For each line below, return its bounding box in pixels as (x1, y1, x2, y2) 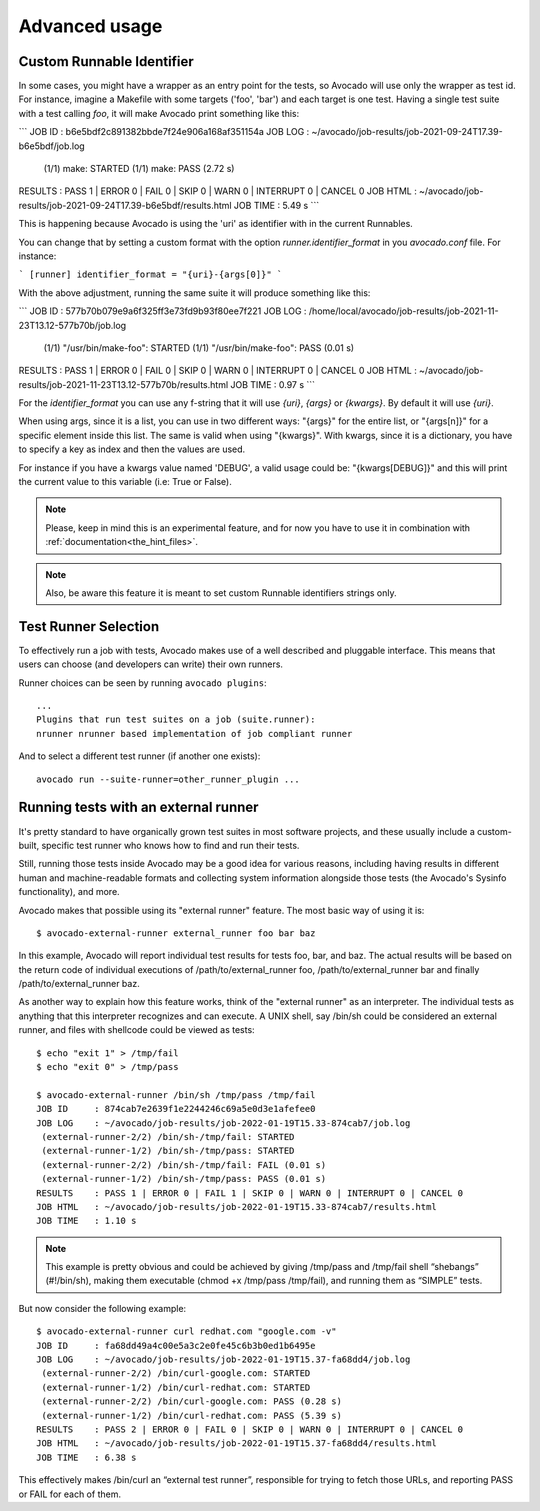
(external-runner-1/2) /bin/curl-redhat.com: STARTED (41, 1381, 311, 1393)
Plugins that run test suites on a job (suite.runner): (36, 714, 316, 725)
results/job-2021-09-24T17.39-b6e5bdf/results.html (18, 199, 232, 211)
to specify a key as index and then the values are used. (18, 443, 246, 455)
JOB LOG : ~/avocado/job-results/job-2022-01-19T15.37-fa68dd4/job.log (36, 1354, 411, 1365)
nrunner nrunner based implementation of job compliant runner (36, 728, 353, 739)
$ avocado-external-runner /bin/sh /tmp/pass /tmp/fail (36, 1089, 316, 1100)
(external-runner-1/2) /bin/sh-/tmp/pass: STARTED (41, 1145, 295, 1157)
